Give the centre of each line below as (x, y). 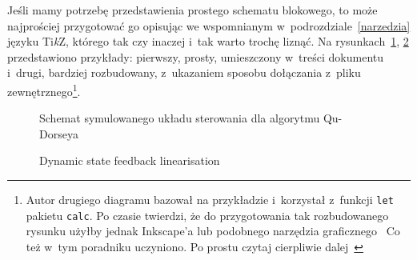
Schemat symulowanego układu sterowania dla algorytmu (180, 118)
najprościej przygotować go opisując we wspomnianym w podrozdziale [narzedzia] (209, 25)
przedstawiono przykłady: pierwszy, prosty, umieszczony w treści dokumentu (196, 56)
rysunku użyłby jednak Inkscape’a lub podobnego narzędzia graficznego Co (213, 231)
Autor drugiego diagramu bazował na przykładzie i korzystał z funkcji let (210, 199)
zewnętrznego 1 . (44, 90)
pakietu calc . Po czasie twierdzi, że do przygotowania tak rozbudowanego (207, 215)
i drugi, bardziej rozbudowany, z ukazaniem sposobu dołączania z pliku (184, 72)
